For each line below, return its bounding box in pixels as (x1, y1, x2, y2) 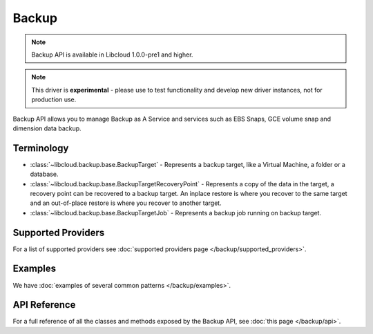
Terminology (12, 142, 69, 154)
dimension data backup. (12, 124, 82, 132)
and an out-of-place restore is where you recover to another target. (30, 199, 222, 207)
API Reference (12, 299, 76, 311)
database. (30, 170, 59, 179)
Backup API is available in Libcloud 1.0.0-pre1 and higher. (31, 50, 193, 59)
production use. (31, 95, 77, 104)
